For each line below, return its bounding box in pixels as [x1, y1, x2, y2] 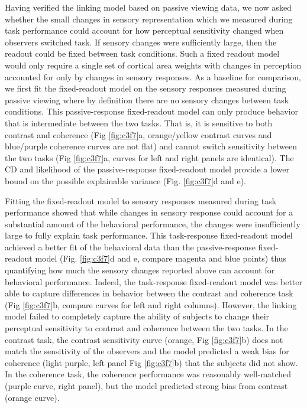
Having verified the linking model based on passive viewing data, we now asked [5, 1, 292, 13]
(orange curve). [5, 391, 60, 403]
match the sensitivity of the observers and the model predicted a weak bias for [5, 345, 289, 357]
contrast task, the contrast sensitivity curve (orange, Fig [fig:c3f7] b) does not [5, 333, 283, 345]
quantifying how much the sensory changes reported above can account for [5, 264, 275, 276]
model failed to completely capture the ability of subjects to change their [5, 310, 270, 322]
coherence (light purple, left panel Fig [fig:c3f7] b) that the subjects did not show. [5, 356, 298, 368]
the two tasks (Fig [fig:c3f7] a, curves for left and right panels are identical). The [5, 151, 294, 164]
